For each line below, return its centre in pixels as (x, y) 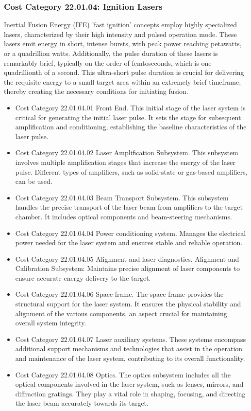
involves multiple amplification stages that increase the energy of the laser (125, 162)
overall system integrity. (51, 323)
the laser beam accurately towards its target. (82, 403)
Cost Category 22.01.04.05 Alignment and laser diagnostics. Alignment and (127, 259)
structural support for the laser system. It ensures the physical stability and (128, 304)
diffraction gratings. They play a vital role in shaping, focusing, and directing (130, 393)
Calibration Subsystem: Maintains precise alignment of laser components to (127, 268)
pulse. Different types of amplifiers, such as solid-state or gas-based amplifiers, (131, 171)
